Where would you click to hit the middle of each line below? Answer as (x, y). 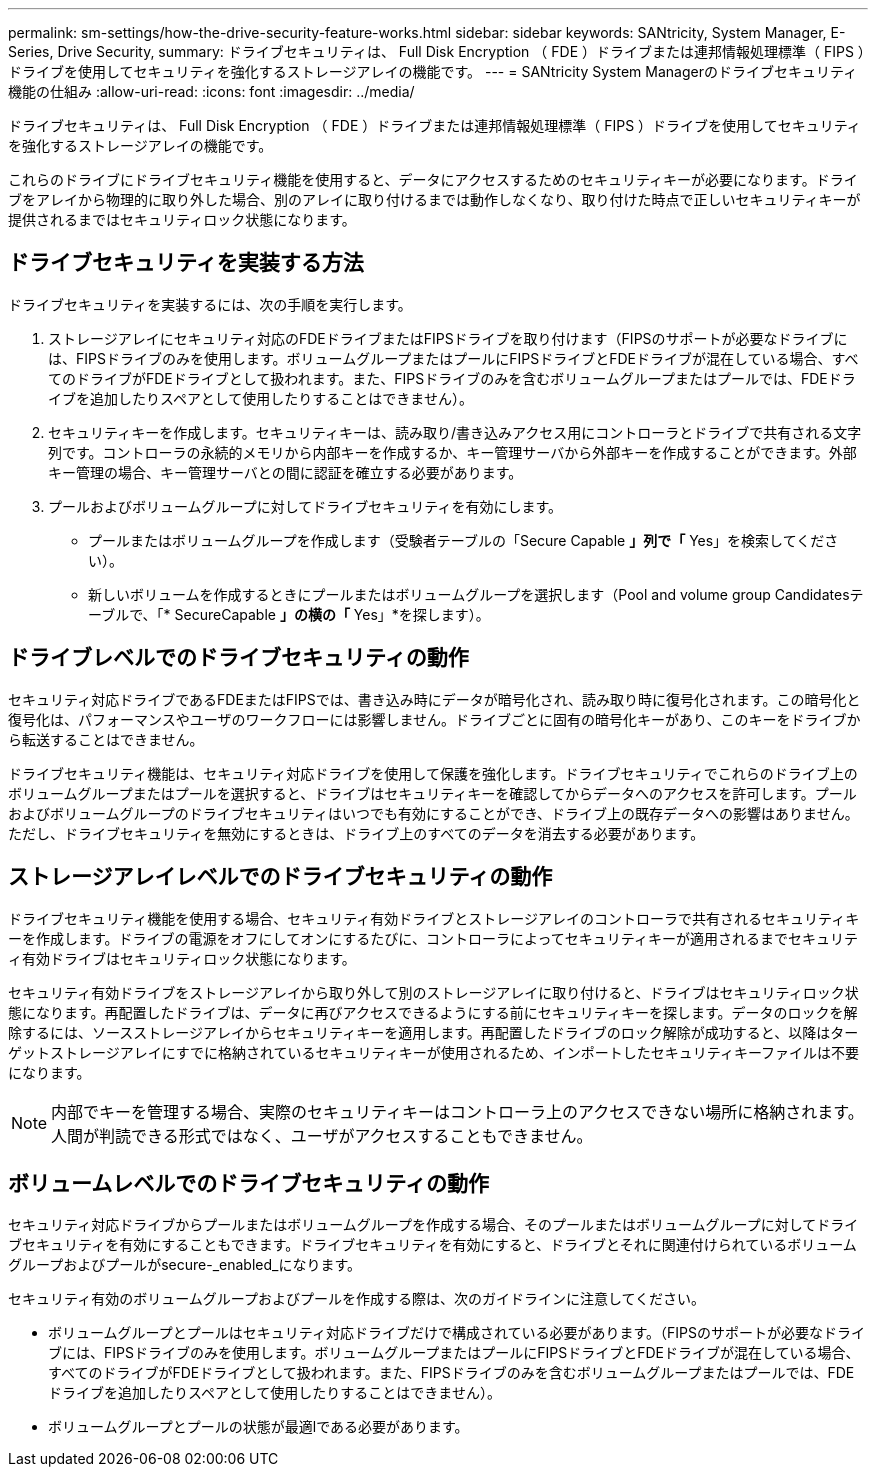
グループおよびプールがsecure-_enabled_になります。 (184, 1265)
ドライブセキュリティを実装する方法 (186, 263)
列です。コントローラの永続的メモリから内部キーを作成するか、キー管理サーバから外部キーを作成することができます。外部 (452, 452)
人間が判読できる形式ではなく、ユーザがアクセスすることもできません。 (322, 1135)
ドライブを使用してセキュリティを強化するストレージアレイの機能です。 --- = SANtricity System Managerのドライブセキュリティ (433, 71)
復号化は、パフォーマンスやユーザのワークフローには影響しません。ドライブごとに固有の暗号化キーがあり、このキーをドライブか (434, 719)
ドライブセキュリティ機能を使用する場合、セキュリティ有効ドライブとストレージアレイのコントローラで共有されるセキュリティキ (434, 918)
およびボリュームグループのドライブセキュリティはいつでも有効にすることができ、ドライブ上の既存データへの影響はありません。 (433, 813)
